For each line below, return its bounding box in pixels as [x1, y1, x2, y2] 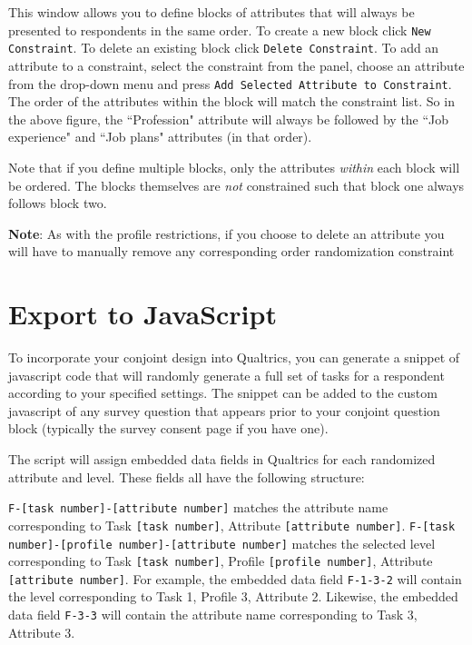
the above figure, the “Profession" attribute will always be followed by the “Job [8, 109, 449, 128]
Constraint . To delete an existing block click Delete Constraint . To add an [8, 38, 439, 57]
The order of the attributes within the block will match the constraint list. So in [8, 92, 455, 111]
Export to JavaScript [8, 295, 277, 332]
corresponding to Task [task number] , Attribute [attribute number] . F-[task [8, 515, 456, 534]
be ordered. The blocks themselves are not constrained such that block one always [8, 175, 465, 194]
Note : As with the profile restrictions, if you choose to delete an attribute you [8, 223, 445, 243]
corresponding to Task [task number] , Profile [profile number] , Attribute [8, 551, 433, 571]
